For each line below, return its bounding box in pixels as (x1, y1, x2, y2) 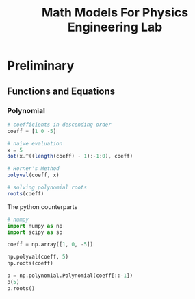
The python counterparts (7, 202, 78, 211)
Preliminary (7, 58, 75, 73)
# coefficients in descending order (7, 121, 112, 128)
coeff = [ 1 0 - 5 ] (7, 128, 57, 134)
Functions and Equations (7, 85, 116, 97)
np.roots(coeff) (7, 260, 53, 267)
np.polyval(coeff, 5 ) (7, 254, 69, 261)
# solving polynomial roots (7, 184, 88, 191)
